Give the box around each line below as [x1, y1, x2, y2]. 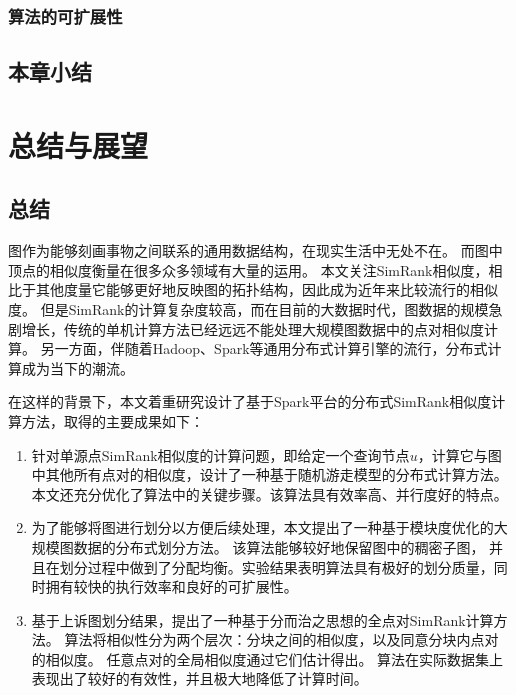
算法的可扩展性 [8, 3, 123, 28]
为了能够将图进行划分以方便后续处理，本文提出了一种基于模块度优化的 [31, 517, 494, 538]
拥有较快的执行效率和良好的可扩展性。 [45, 576, 298, 597]
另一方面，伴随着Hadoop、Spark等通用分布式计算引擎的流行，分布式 [40, 338, 488, 359]
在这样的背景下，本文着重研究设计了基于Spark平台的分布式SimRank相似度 [8, 391, 492, 412]
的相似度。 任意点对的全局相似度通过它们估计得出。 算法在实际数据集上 [31, 648, 504, 669]
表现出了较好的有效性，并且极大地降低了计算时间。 [31, 668, 368, 689]
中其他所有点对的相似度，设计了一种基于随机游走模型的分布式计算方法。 [31, 464, 508, 485]
